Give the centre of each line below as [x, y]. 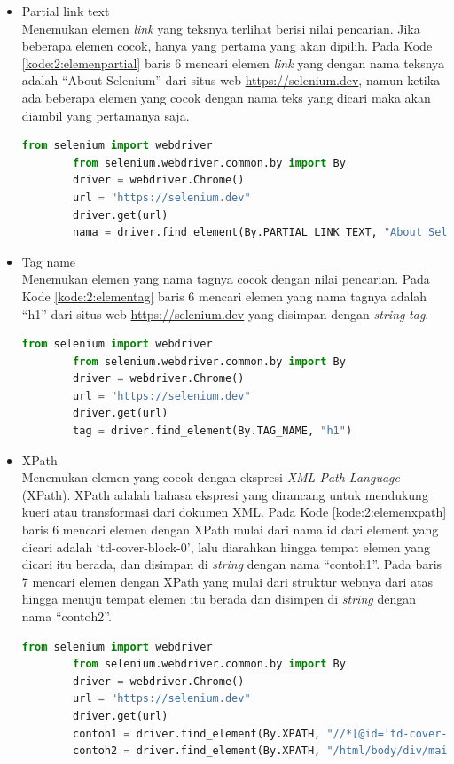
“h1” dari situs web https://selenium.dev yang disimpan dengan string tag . [225, 313]
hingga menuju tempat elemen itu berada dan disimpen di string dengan [219, 599]
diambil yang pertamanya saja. [106, 115]
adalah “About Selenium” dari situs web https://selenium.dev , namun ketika [231, 80]
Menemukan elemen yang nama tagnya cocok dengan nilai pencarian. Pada [226, 279]
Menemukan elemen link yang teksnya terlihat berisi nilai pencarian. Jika [221, 28]
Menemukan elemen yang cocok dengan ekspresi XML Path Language [211, 477]
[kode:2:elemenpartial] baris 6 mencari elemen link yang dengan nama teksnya [233, 62]
